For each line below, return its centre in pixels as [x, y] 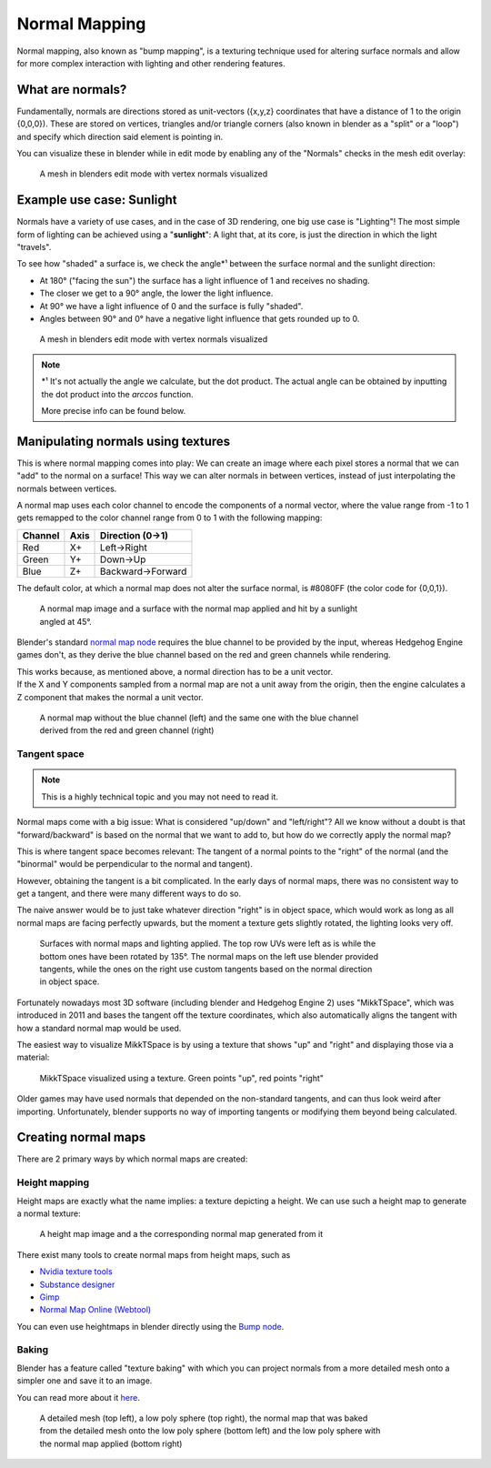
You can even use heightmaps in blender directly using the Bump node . [150, 1326]
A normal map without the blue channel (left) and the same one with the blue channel [199, 718]
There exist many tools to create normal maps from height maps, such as [154, 1254]
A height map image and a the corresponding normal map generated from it [181, 1234]
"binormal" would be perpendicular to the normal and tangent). [135, 864]
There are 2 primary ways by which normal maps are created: [132, 1159]
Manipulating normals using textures [124, 441]
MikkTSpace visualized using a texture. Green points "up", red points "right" [182, 1078]
